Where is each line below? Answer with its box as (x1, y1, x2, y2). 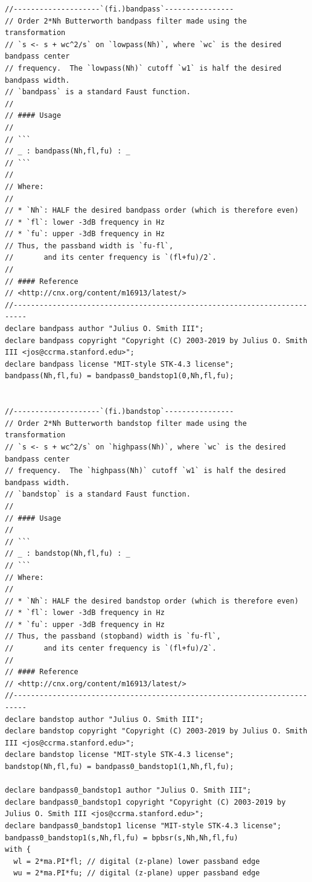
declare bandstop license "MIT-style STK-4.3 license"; (5, 750, 234, 759)
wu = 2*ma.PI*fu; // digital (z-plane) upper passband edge (13, 869, 260, 878)
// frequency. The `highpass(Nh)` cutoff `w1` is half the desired (5, 466, 286, 475)
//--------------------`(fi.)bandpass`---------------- (5, 5, 234, 13)
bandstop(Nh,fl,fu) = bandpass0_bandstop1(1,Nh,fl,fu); (5, 762, 234, 771)
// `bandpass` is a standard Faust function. (5, 88, 191, 97)
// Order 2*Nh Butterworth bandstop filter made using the (5, 419, 247, 428)
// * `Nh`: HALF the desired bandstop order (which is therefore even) (5, 596, 299, 605)
